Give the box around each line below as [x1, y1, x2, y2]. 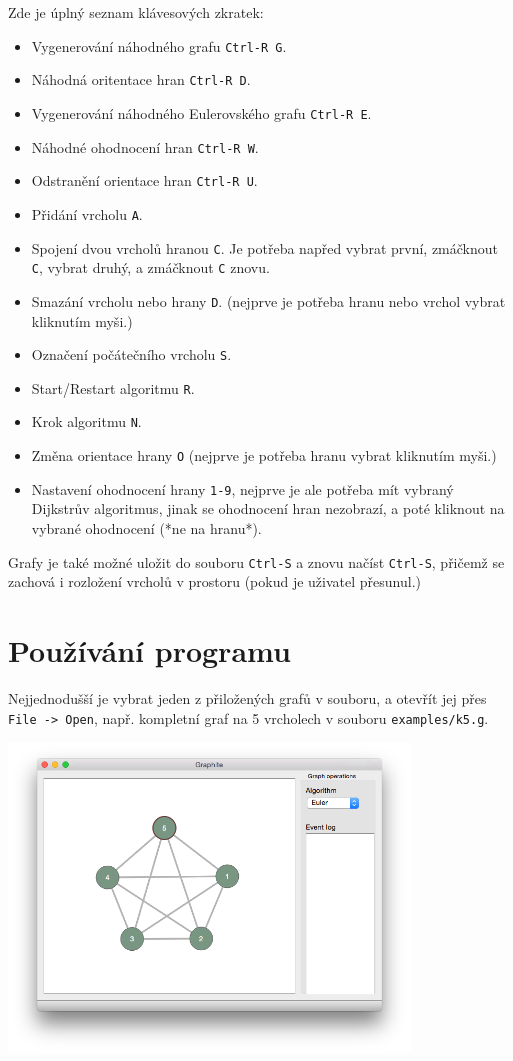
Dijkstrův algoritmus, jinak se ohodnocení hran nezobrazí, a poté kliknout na [31, 498, 505, 519]
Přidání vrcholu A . [31, 203, 143, 224]
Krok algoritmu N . [31, 411, 142, 432]
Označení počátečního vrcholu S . [31, 344, 232, 365]
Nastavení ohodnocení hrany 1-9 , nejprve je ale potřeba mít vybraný [31, 478, 454, 499]
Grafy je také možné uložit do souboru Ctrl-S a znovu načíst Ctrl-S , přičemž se [8, 551, 505, 572]
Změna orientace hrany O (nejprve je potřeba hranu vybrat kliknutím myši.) [31, 445, 497, 466]
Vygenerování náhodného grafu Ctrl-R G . [31, 35, 287, 56]
